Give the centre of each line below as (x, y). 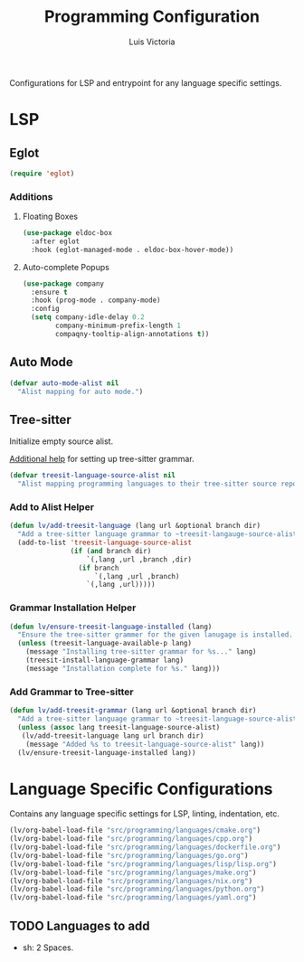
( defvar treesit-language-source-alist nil (93, 476)
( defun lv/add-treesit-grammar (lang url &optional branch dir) (133, 711)
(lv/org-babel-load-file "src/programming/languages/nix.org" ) (131, 881)
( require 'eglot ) (42, 174)
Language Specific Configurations (141, 789)
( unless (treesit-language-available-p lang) (105, 644)
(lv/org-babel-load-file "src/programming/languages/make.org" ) (133, 872)
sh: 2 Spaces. (48, 948)
